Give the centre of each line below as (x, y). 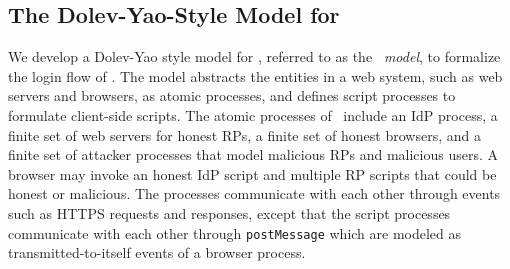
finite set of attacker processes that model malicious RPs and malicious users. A (253, 154)
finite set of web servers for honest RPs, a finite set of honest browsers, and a (244, 134)
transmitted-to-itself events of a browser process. (157, 252)
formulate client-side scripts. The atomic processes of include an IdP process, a (253, 114)
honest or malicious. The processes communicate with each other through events (254, 193)
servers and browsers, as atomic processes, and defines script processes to (232, 95)
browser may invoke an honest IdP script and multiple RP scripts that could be (252, 173)
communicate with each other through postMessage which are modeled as (235, 232)
